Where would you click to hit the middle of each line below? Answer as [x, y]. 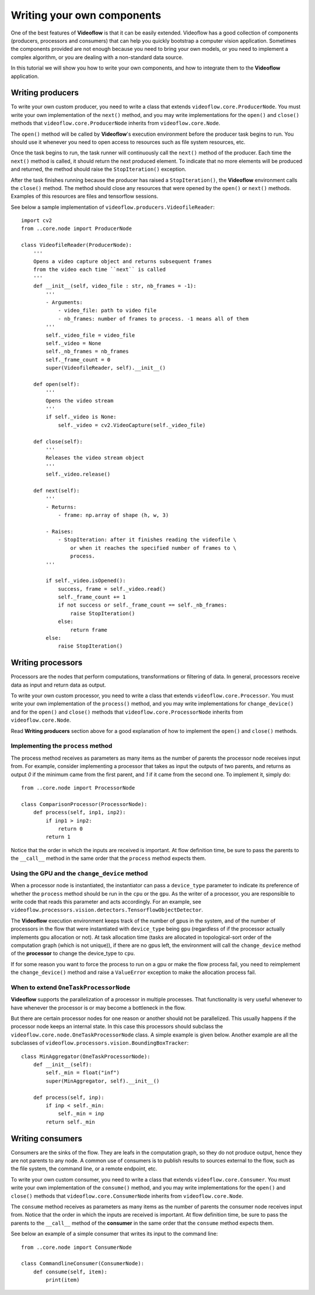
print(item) [63, 1280]
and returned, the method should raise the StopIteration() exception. [99, 169]
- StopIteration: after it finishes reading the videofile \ [147, 540]
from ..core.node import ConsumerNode [77, 1247]
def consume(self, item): [70, 1272]
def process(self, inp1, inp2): [79, 812]
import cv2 [37, 221]
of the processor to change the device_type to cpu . [73, 953]
